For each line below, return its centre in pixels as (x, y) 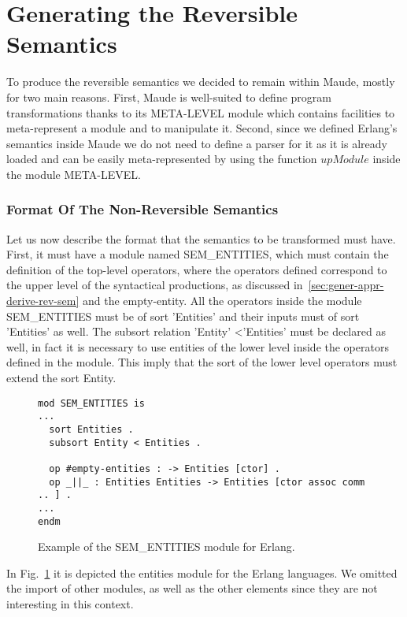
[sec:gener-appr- (346, 285)
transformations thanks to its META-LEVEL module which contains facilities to (201, 112)
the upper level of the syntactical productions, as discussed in (155, 285)
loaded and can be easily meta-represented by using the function (162, 159)
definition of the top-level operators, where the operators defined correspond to (197, 269)
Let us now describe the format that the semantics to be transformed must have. (201, 238)
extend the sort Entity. (61, 378)
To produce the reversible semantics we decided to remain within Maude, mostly (201, 82)
